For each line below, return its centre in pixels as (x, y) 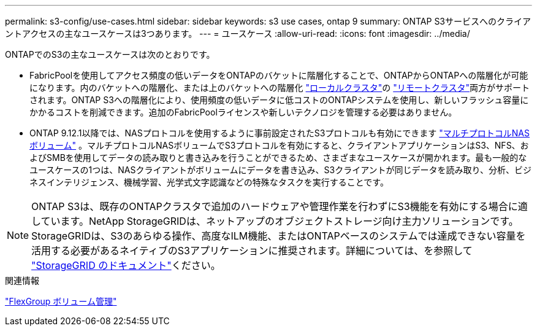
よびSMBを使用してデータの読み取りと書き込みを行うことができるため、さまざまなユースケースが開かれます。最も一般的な (278, 158)
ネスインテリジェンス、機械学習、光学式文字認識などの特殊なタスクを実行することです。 (209, 182)
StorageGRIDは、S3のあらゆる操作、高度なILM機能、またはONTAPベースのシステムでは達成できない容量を (279, 236)
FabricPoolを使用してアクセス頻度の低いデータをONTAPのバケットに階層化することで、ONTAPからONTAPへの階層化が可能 (279, 75)
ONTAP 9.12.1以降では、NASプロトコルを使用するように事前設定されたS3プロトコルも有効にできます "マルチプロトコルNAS (280, 133)
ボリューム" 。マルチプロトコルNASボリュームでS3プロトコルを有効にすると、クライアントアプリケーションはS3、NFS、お (279, 145)
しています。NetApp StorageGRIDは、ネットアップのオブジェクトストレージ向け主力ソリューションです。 (275, 221)
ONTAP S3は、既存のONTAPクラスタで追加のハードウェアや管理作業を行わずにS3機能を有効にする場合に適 (280, 206)
